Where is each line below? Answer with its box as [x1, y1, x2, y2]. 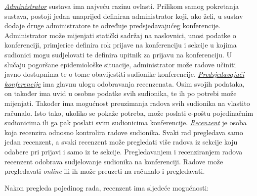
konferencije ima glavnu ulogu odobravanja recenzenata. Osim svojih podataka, [4, 78, 245, 89]
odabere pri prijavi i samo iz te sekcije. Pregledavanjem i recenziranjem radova [4, 146, 243, 156]
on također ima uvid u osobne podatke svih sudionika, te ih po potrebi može [4, 88, 237, 98]
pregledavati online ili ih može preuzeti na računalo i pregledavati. [4, 166, 205, 176]
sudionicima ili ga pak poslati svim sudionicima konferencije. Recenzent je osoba [4, 117, 247, 128]
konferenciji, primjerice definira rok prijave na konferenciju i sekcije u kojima [4, 40, 237, 50]
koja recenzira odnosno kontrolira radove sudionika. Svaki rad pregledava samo [4, 127, 243, 137]
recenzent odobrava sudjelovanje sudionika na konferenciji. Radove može [4, 156, 223, 166]
